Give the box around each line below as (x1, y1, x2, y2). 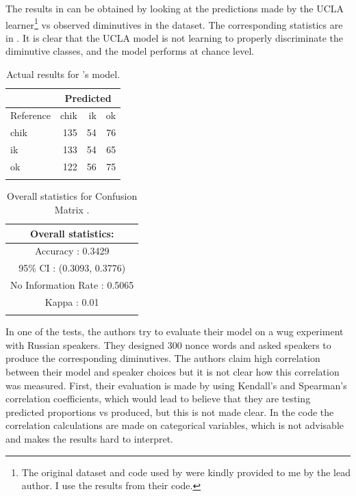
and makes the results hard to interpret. (5, 432, 173, 445)
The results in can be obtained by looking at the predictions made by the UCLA (5, 1, 344, 15)
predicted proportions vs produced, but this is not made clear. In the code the (5, 404, 334, 419)
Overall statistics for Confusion (7, 189, 138, 203)
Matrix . (54, 202, 90, 216)
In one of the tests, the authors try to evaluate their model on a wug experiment (5, 324, 344, 339)
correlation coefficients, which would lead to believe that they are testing (5, 391, 311, 406)
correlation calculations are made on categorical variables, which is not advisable (5, 418, 344, 432)
